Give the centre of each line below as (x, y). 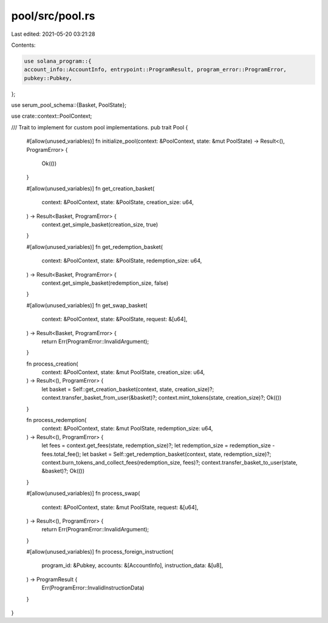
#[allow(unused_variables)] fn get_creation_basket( (91, 188)
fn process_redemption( (56, 420)
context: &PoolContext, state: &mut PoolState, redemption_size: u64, (127, 429)
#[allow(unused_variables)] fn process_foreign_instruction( (100, 552)
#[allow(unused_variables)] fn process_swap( (83, 493)
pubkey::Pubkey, (48, 78)
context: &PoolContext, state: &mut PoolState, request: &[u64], (120, 507)
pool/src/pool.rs (53, 16)
